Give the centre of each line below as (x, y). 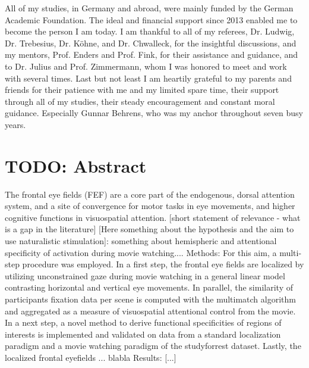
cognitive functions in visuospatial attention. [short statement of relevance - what (153, 217)
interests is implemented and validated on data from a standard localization (143, 334)
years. (15, 124)
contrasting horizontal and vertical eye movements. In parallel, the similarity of (149, 287)
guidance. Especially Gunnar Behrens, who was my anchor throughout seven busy (154, 113)
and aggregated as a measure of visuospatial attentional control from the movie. (150, 311)
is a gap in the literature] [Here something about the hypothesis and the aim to (149, 229)
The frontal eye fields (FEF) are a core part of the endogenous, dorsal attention (150, 194)
